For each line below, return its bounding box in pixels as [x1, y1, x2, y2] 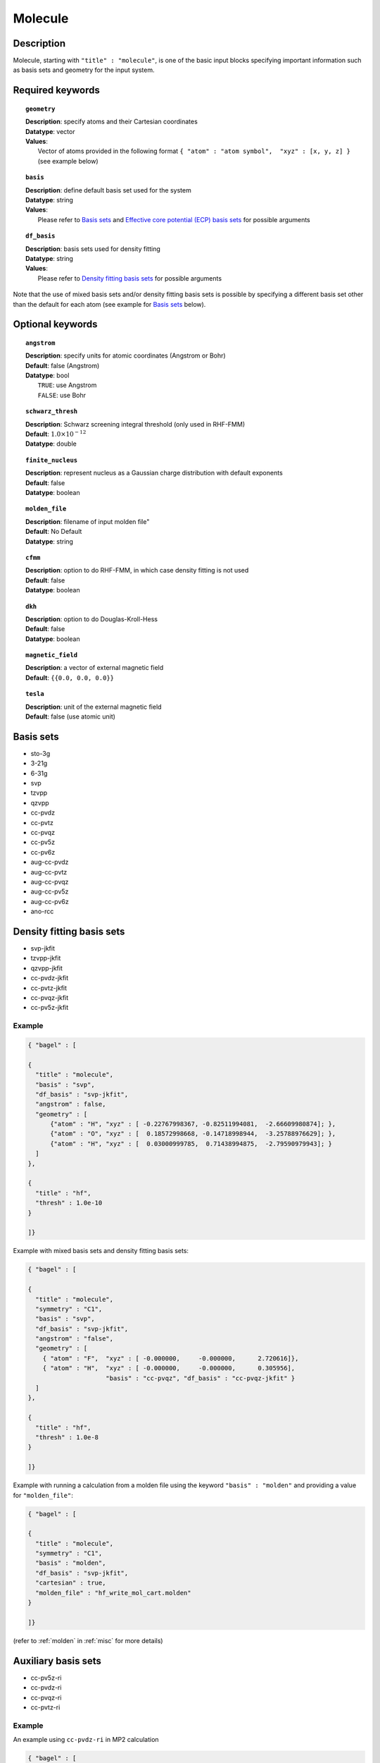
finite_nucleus [25, 456, 78, 464]
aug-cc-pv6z [30, 897, 70, 905]
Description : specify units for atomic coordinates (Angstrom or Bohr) [25, 351, 226, 360]
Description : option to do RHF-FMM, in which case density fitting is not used [25, 566, 249, 575]
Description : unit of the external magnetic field [25, 702, 162, 711]
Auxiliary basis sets [13, 1654, 102, 1667]
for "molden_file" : [13, 1491, 73, 1499]
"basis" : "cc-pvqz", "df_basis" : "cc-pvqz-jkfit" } [106, 1374, 296, 1382]
